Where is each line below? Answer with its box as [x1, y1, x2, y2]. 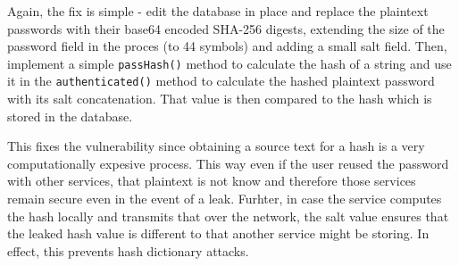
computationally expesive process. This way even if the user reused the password [7, 154, 449, 172]
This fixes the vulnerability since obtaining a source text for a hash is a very [7, 137, 425, 155]
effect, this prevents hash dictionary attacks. [7, 241, 249, 260]
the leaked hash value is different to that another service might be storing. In [7, 224, 430, 243]
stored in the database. [7, 106, 133, 125]
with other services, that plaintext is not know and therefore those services [7, 171, 416, 190]
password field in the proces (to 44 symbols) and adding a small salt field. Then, [7, 37, 447, 55]
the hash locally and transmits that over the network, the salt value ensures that [7, 206, 449, 225]
